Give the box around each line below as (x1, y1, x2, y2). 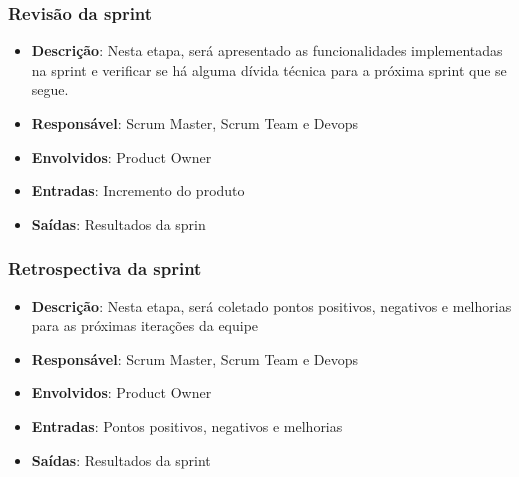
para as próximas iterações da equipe (31, 315, 259, 336)
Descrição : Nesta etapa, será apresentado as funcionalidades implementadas (31, 40, 503, 61)
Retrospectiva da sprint (8, 256, 202, 281)
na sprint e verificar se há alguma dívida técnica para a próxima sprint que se (31, 59, 507, 80)
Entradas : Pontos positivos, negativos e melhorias (31, 415, 343, 436)
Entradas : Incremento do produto (31, 180, 245, 201)
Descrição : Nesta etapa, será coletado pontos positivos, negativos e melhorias (31, 295, 512, 316)
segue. (31, 79, 69, 100)
